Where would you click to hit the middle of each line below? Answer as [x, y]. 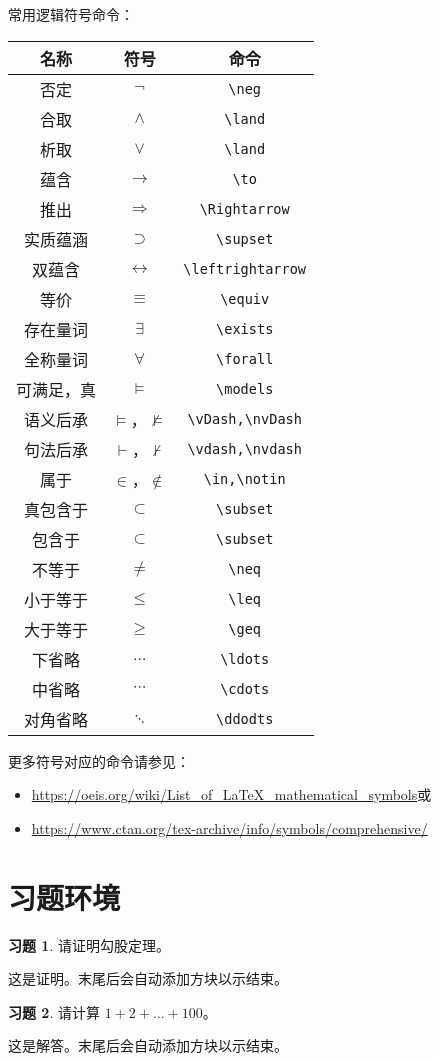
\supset [245, 238]
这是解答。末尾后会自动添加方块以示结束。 [148, 1045]
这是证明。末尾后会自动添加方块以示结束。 [148, 978]
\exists [245, 328]
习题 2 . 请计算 [54, 1011]
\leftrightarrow [245, 268]
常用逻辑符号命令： [71, 14]
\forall [245, 358]
